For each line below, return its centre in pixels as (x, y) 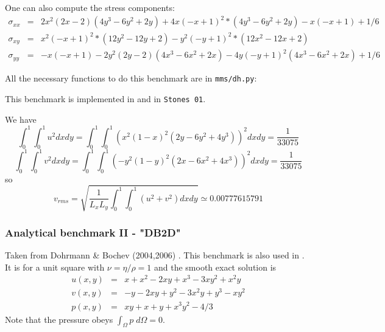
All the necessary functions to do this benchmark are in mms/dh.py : (131, 78)
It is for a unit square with (55, 267)
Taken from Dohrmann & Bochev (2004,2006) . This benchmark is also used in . (155, 255)
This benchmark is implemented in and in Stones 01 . (105, 98)
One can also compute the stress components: (90, 7)
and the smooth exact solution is (215, 267)
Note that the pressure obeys (59, 319)
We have (21, 119)
